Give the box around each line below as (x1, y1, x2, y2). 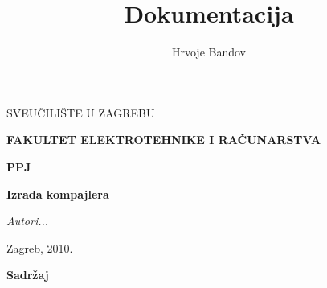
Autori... (6, 212, 49, 229)
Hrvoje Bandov (171, 43, 247, 60)
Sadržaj (6, 266, 49, 283)
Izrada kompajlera (6, 185, 109, 202)
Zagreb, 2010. (6, 239, 73, 256)
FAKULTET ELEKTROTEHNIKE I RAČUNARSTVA (6, 131, 321, 148)
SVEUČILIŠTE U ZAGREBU (6, 104, 155, 121)
